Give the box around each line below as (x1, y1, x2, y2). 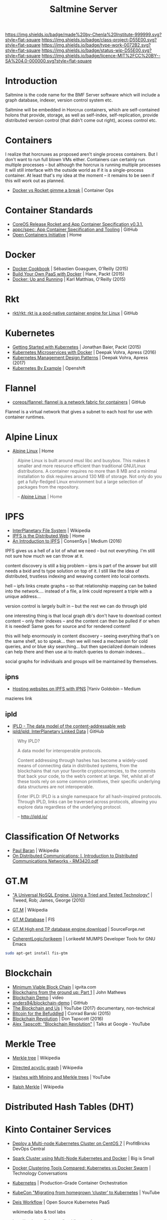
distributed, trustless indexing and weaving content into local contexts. (5, 573, 150, 579)
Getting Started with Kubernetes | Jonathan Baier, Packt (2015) (12, 344, 141, 350)
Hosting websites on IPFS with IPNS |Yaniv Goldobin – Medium (12, 686, 141, 692)
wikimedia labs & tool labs (12, 1209, 66, 1215)
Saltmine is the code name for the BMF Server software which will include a (5, 92, 160, 98)
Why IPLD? (17, 738, 40, 744)
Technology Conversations (12, 1170, 68, 1176)
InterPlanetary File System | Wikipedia (12, 527, 90, 533)
